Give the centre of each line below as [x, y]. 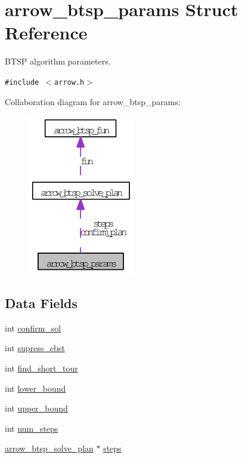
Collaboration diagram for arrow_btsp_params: [93, 101]
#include [22, 82]
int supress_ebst [35, 348]
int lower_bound [35, 388]
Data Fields [41, 303]
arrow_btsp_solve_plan [49, 448]
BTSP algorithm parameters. [58, 61]
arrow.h [69, 82]
